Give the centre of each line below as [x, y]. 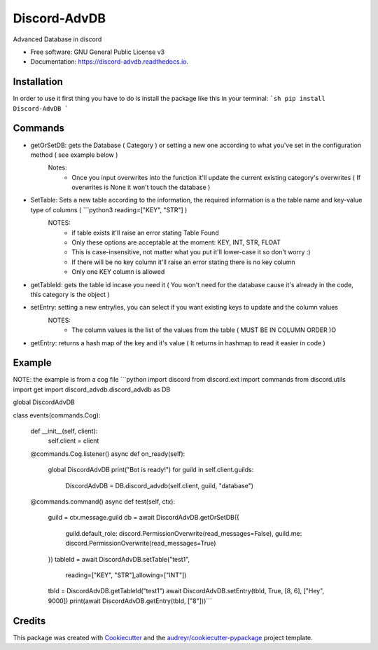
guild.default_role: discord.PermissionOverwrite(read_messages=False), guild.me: [184, 533]
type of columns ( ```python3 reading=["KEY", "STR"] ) [109, 209]
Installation [38, 82]
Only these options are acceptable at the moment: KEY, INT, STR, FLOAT [176, 242]
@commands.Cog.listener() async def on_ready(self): [108, 454]
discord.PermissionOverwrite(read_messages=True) [141, 544]
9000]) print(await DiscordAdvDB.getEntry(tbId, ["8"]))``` [130, 601]
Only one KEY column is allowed [118, 272]
